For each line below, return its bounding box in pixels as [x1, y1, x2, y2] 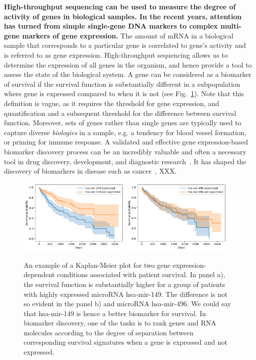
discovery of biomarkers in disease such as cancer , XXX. [4, 166, 177, 176]
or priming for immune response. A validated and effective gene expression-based [4, 137, 248, 147]
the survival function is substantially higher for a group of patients [24, 279, 225, 289]
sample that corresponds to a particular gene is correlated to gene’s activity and [4, 40, 246, 50]
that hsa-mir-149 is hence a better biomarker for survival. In [24, 308, 206, 318]
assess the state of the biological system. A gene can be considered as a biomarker [4, 69, 252, 79]
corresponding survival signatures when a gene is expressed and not [24, 337, 227, 347]
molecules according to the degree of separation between [24, 327, 194, 337]
